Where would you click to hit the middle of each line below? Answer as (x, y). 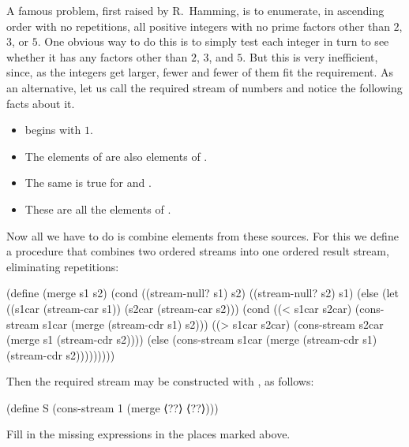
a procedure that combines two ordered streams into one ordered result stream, (198, 251)
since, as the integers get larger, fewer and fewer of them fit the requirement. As (200, 72)
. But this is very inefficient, (310, 56)
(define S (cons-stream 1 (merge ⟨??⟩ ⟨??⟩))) (113, 407)
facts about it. (41, 103)
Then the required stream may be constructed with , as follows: (160, 381)
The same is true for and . (88, 183)
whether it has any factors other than (97, 56)
